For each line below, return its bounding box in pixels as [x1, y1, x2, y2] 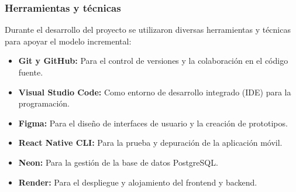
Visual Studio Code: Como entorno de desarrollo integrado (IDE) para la [18, 85, 291, 98]
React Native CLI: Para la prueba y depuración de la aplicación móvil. [18, 136, 283, 149]
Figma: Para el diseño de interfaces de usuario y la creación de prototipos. [18, 116, 288, 129]
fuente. [18, 66, 43, 78]
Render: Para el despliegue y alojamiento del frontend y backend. [18, 176, 257, 188]
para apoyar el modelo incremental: [5, 35, 132, 47]
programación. [18, 97, 70, 109]
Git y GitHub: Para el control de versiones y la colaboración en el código [18, 54, 288, 67]
